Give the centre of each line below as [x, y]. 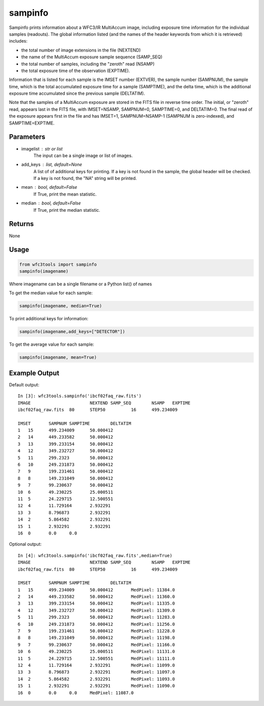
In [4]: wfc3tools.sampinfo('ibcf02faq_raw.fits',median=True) [95, 555]
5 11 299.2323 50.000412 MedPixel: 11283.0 [97, 617]
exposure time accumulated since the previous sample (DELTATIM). [77, 94]
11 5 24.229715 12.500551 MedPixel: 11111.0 [97, 658]
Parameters [27, 137]
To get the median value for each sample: [51, 293]
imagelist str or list [42, 149]
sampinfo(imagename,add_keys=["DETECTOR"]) [72, 332]
